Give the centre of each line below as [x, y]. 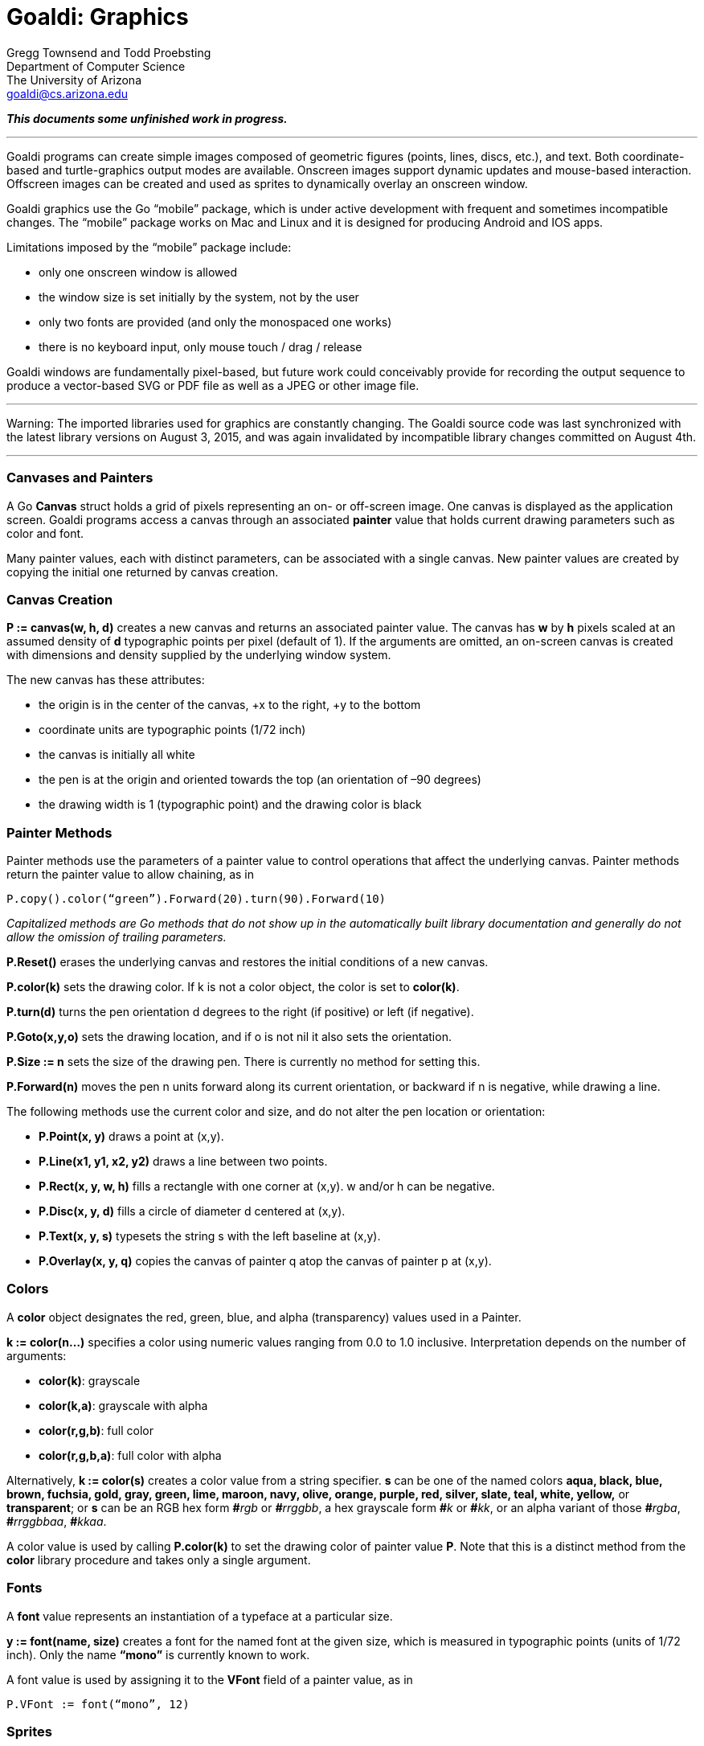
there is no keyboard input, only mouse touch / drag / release [201, 346]
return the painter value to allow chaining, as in [131, 874]
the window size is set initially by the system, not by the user [199, 297]
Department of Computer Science [96, 66]
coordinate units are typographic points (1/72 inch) [172, 730]
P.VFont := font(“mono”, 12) [98, 1704]
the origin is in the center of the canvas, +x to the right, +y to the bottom [230, 705]
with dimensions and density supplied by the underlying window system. [199, 655]
